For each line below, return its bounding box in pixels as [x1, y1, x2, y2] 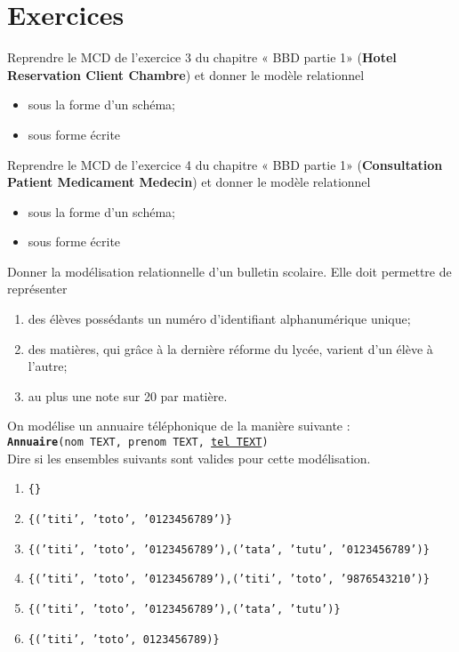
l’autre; [28, 357, 68, 375]
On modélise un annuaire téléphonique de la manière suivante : [7, 416, 350, 435]
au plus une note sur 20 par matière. [28, 386, 228, 405]
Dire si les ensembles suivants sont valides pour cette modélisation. [7, 448, 371, 467]
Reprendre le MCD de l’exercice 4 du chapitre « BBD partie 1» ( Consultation [7, 155, 443, 173]
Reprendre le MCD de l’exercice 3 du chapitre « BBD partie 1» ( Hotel [7, 48, 397, 67]
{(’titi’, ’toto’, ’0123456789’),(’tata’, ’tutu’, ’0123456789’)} [28, 543, 430, 556]
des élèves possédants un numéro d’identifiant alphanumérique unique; [28, 310, 411, 328]
